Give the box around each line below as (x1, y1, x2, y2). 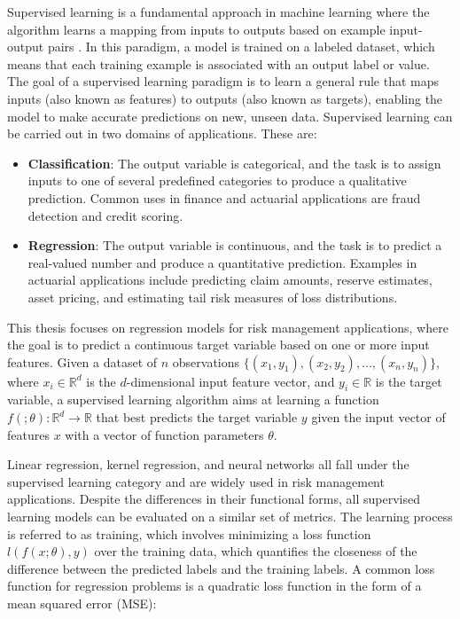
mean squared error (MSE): (7, 594, 157, 613)
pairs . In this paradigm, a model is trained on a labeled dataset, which (47, 37, 435, 56)
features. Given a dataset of (7, 352, 158, 371)
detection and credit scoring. (27, 206, 183, 224)
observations (172, 352, 240, 371)
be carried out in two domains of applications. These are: (7, 124, 317, 143)
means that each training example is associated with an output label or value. (7, 54, 430, 73)
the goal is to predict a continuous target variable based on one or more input (7, 335, 430, 354)
